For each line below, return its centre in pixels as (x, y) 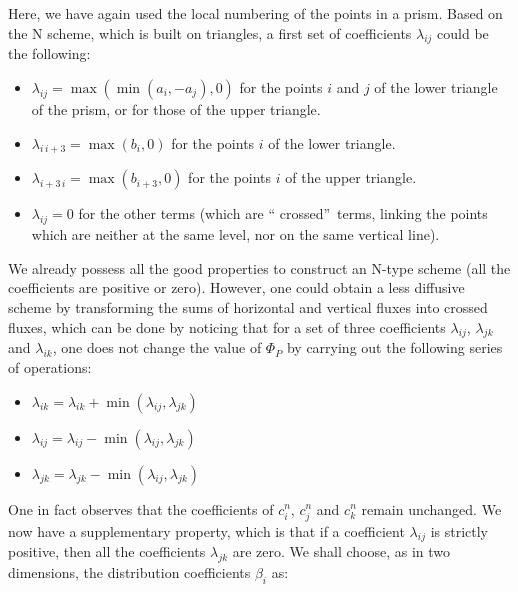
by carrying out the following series (394, 347)
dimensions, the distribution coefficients (129, 572)
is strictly (459, 530)
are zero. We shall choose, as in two (341, 551)
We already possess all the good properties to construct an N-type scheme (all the (259, 267)
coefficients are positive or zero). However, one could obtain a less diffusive (236, 287)
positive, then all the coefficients (107, 551)
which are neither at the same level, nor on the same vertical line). (235, 234)
